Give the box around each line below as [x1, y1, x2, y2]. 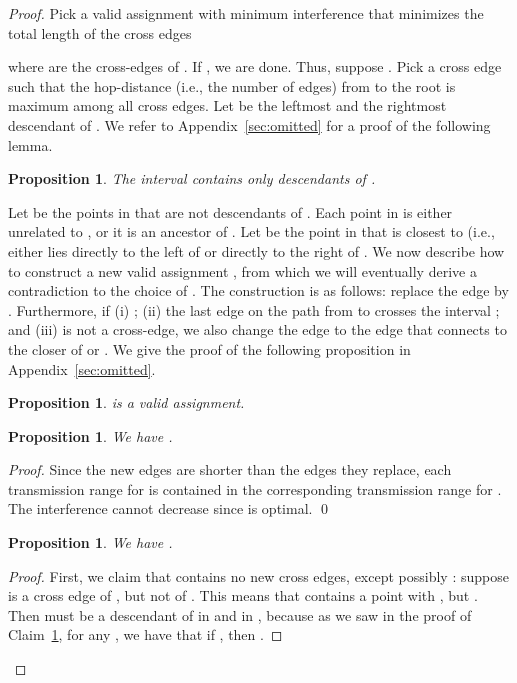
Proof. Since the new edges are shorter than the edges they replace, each [8, 459, 452, 480]
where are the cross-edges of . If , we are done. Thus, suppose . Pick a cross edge [8, 56, 502, 77]
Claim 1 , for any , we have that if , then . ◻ [8, 624, 283, 645]
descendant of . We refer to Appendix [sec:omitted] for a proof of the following [8, 114, 491, 135]
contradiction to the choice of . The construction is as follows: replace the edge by [8, 280, 509, 301]
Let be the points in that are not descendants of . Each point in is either [8, 201, 453, 222]
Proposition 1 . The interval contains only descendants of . [8, 168, 376, 189]
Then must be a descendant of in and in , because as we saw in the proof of [8, 604, 472, 625]
